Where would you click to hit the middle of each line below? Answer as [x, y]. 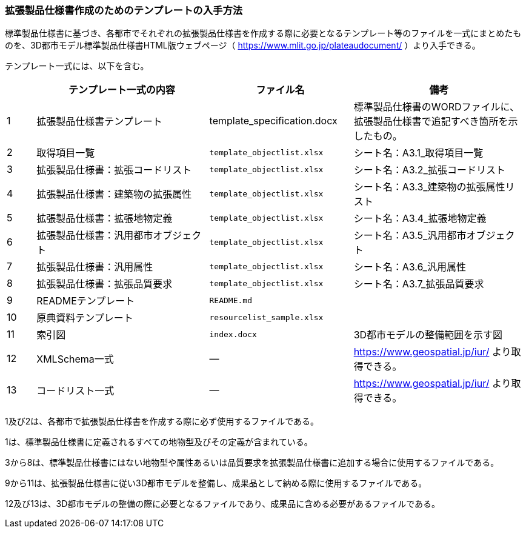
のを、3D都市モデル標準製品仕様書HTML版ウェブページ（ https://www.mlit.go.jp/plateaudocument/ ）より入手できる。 [243, 45]
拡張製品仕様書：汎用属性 [95, 267]
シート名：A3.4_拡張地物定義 [420, 219]
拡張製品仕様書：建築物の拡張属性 [114, 194]
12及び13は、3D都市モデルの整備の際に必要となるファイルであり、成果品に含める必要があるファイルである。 [223, 504]
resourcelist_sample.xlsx [266, 317]
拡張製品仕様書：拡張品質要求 [105, 284]
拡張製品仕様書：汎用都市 [95, 236]
